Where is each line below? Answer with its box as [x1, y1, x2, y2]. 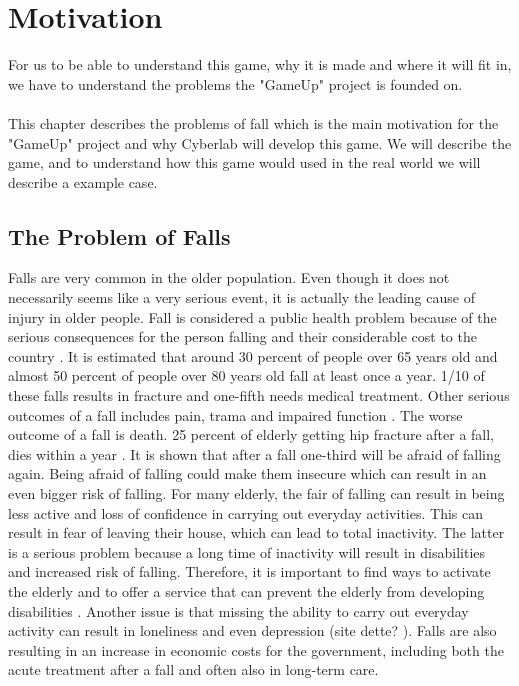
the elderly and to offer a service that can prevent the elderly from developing [8, 580, 485, 601]
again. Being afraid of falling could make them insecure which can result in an [8, 463, 487, 484]
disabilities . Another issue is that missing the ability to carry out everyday [8, 600, 469, 621]
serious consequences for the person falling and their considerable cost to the [8, 326, 477, 347]
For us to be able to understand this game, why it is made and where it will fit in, [8, 54, 512, 75]
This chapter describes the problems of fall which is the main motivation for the [8, 112, 499, 133]
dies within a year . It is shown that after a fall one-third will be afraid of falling [8, 443, 501, 464]
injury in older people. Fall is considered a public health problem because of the [8, 306, 497, 327]
